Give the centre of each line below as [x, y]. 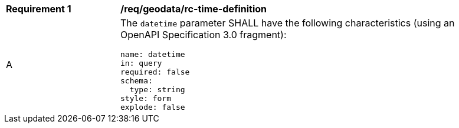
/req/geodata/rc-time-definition [194, 9]
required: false [155, 72]
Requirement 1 [39, 9]
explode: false [153, 107]
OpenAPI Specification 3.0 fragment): [204, 35]
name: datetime [153, 54]
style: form [146, 98]
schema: [137, 81]
